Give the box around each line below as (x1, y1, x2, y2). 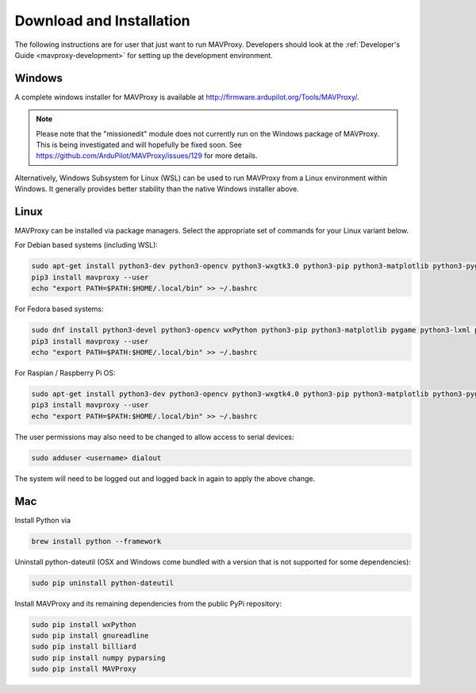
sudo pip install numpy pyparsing (31, 653, 166, 662)
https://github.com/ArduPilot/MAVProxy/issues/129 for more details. (36, 151, 258, 160)
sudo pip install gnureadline (31, 631, 149, 640)
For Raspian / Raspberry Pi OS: (14, 368, 116, 377)
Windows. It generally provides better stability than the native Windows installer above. (14, 184, 299, 194)
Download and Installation (14, 12, 190, 29)
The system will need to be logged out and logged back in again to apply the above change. (14, 473, 316, 483)
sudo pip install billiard (31, 642, 136, 651)
